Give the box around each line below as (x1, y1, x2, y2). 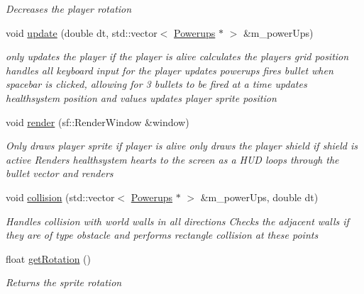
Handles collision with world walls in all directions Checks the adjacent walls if (6, 213, 349, 228)
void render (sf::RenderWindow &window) (6, 114, 189, 129)
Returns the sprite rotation (6, 275, 122, 290)
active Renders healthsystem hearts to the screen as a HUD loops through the (6, 152, 339, 166)
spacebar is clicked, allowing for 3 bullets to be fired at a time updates (6, 77, 307, 91)
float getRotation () (6, 251, 92, 266)
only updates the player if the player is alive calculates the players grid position (6, 49, 349, 64)
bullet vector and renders (6, 166, 114, 181)
